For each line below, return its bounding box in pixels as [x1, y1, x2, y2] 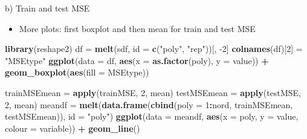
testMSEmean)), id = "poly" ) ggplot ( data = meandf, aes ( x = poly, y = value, [5, 110, 299, 123]
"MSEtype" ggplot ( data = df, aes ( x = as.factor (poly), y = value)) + [5, 54, 269, 66]
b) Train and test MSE [5, 2, 90, 14]
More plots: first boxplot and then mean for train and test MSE [19, 22, 256, 34]
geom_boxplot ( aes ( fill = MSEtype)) [5, 66, 149, 79]
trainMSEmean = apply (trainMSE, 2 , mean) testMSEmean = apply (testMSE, [5, 86, 301, 99]
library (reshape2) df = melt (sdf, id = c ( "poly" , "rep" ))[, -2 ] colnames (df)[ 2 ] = [5, 42, 303, 55]
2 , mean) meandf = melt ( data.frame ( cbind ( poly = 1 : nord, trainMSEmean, [5, 98, 293, 111]
